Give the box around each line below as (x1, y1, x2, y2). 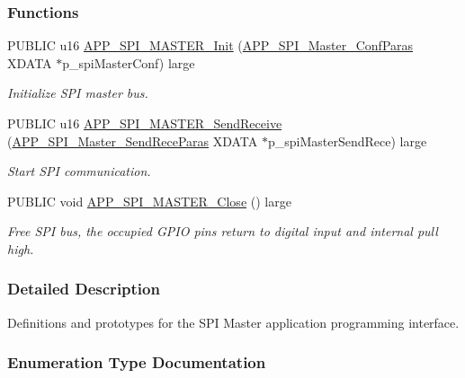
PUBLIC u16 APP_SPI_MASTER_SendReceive (7, 114, 282, 132)
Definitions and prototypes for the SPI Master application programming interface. (7, 312, 460, 331)
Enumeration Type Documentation (7, 351, 266, 374)
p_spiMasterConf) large (62, 53, 195, 72)
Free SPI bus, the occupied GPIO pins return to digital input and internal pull (7, 222, 438, 241)
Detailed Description (7, 277, 160, 300)
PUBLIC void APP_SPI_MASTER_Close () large (7, 191, 291, 210)
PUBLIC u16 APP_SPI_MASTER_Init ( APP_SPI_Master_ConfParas (7, 36, 414, 55)
